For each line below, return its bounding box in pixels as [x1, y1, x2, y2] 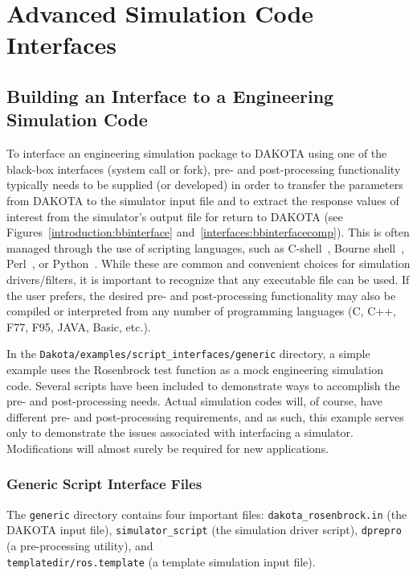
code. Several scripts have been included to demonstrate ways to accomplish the [6, 376, 400, 393]
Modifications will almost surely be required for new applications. [6, 439, 329, 456]
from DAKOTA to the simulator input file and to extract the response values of [6, 191, 399, 208]
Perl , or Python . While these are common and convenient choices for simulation [6, 255, 411, 272]
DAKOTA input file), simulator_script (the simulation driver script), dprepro [6, 521, 402, 538]
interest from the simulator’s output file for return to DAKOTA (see [6, 208, 343, 224]
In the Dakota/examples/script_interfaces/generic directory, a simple [6, 345, 370, 362]
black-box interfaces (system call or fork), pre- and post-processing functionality [6, 160, 401, 177]
